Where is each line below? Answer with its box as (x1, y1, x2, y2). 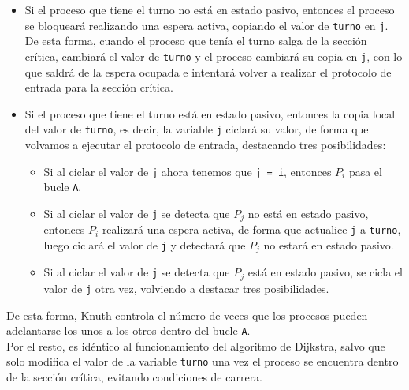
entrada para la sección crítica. (24, 79, 173, 96)
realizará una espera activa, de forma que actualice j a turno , (102, 221, 401, 238)
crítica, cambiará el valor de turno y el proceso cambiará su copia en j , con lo (24, 47, 403, 64)
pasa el (348, 163, 382, 179)
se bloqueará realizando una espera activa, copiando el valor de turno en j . (24, 17, 389, 33)
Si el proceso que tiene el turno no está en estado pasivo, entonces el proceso (24, 2, 395, 17)
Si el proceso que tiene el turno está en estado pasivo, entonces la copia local (24, 105, 396, 122)
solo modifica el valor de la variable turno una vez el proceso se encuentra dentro (6, 353, 399, 369)
